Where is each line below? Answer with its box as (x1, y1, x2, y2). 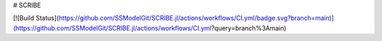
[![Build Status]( (13, 14, 59, 23)
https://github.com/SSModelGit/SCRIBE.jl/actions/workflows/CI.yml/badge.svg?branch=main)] (58, 14, 334, 23)
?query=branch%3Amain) (211, 23, 286, 32)
